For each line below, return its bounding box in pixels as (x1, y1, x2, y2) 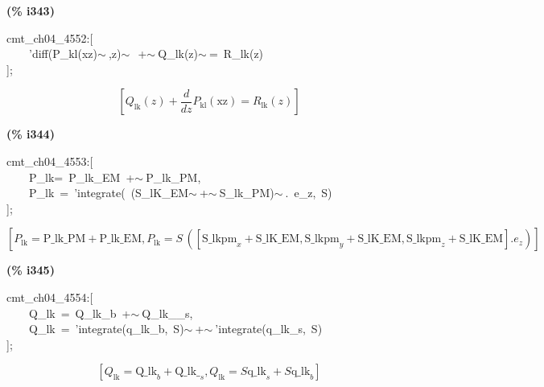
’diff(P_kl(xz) (28, 45, 97, 62)
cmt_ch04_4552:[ (6, 29, 93, 46)
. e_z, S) (285, 184, 332, 201)
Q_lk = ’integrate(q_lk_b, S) (28, 320, 184, 337)
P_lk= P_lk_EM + (28, 168, 135, 185)
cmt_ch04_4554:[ (6, 288, 93, 305)
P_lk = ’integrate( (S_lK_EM (28, 184, 189, 201)
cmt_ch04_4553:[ (6, 152, 93, 169)
